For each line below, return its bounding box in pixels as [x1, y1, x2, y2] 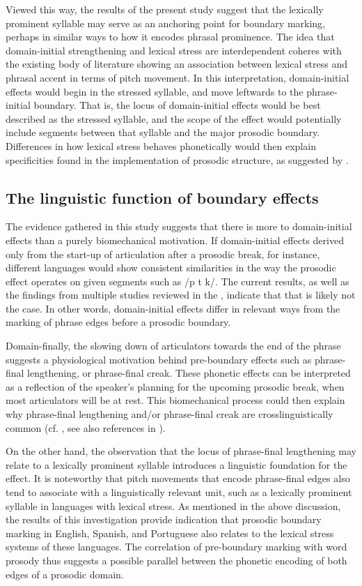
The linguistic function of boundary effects [6, 186, 319, 208]
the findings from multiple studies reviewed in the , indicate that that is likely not [6, 287, 356, 302]
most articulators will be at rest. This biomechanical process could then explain [6, 393, 345, 407]
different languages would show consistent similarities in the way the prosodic [6, 260, 336, 275]
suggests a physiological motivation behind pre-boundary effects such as [6, 352, 312, 366]
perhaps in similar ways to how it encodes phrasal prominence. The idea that [6, 29, 335, 44]
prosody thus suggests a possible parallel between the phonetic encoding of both [6, 553, 347, 567]
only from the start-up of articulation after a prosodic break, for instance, [6, 246, 320, 261]
